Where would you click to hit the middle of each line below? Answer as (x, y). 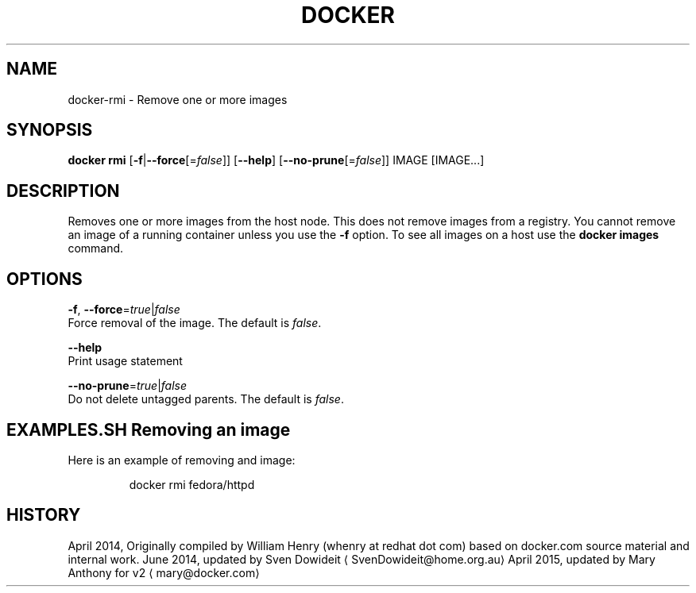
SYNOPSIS (50, 130)
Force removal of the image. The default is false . (195, 323)
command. (96, 248)
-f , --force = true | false (124, 310)
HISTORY (44, 515)
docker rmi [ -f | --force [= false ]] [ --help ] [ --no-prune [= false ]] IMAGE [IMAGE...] (276, 160)
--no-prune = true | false (128, 386)
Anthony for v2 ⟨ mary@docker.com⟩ (164, 572)
